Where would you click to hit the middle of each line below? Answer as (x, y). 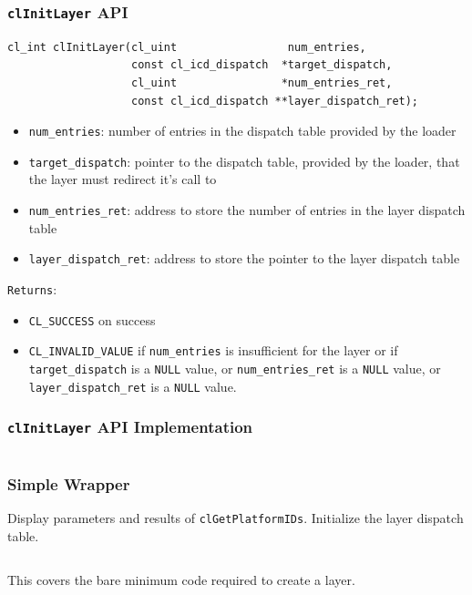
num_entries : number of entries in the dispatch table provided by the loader (242, 131)
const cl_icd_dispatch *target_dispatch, (262, 65)
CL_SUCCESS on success (92, 319)
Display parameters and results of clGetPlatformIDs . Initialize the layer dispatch (236, 518)
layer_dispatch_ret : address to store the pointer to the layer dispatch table (244, 258)
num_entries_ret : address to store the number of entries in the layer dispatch (247, 210)
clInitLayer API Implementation (130, 427)
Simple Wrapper (69, 483)
